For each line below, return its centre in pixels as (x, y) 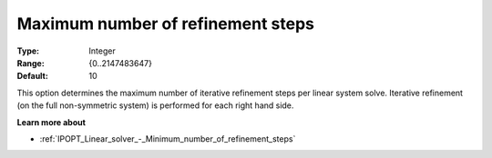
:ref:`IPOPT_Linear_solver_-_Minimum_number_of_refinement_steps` (168, 138)
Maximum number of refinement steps (165, 24)
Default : (33, 76)
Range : (31, 63)
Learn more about (51, 122)
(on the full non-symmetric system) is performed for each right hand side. (155, 105)
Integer (102, 51)
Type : (28, 51)
